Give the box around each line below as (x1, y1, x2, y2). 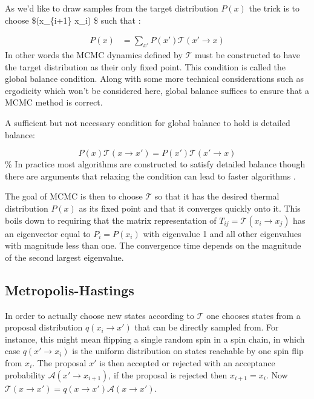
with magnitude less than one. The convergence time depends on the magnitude (5, 239, 301, 252)
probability (5, 368, 45, 381)
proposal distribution (5, 321, 83, 334)
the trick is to (249, 2, 299, 14)
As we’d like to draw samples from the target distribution (5, 2, 218, 14)
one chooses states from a (206, 309, 301, 321)
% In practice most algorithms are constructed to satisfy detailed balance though (5, 158, 306, 170)
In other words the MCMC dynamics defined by (5, 49, 183, 61)
